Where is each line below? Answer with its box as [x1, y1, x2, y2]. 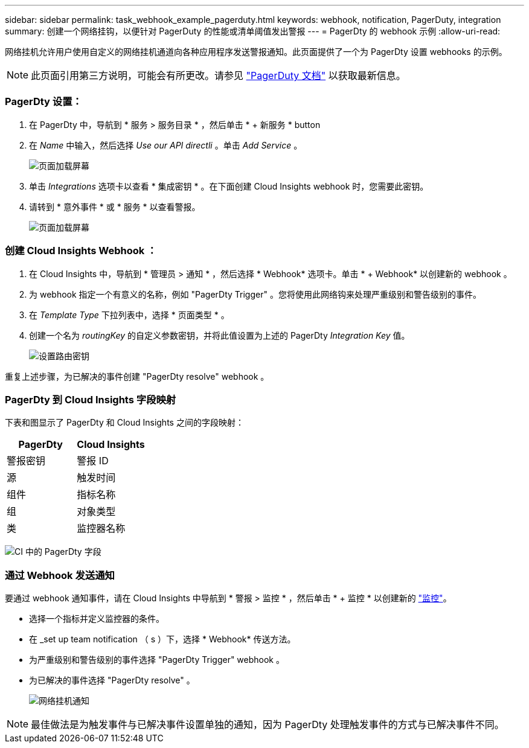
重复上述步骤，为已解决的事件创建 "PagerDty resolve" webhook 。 [5, 371, 269, 382]
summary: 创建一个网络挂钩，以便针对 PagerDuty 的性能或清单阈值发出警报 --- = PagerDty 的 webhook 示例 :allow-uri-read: [5, 26, 501, 36]
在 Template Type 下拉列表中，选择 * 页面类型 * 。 [29, 309, 229, 320]
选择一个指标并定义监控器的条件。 [29, 613, 164, 624]
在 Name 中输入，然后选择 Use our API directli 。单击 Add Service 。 [29, 139, 303, 150]
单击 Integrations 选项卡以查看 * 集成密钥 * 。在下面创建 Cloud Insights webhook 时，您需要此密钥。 [29, 181, 429, 191]
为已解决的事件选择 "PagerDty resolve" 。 [29, 675, 195, 685]
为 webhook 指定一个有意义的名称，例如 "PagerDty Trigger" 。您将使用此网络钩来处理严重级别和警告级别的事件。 [29, 289, 481, 299]
